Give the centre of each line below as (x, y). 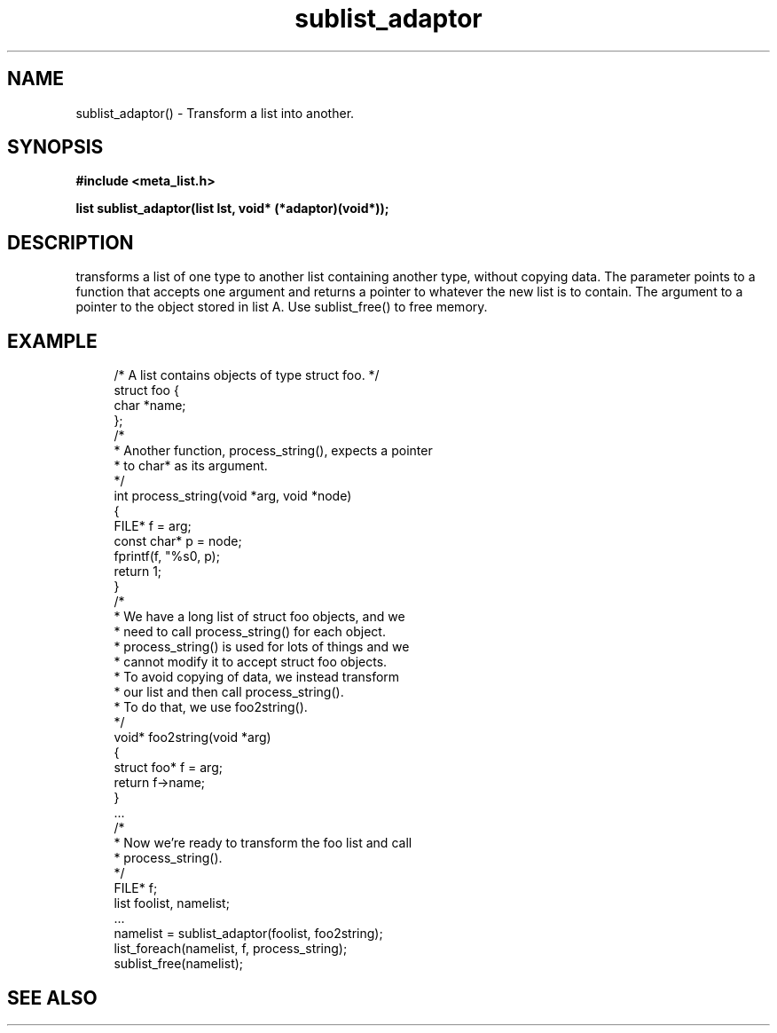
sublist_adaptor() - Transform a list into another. (215, 113)
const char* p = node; (178, 541)
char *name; (150, 406)
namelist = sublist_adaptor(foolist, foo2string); (248, 934)
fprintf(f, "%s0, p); (167, 556)
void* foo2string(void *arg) (192, 737)
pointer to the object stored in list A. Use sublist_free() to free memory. (282, 307)
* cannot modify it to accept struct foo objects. (251, 662)
